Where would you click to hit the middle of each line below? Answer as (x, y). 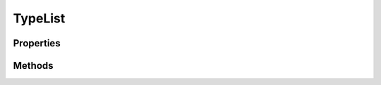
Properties (37, 43)
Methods (33, 66)
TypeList (39, 18)
